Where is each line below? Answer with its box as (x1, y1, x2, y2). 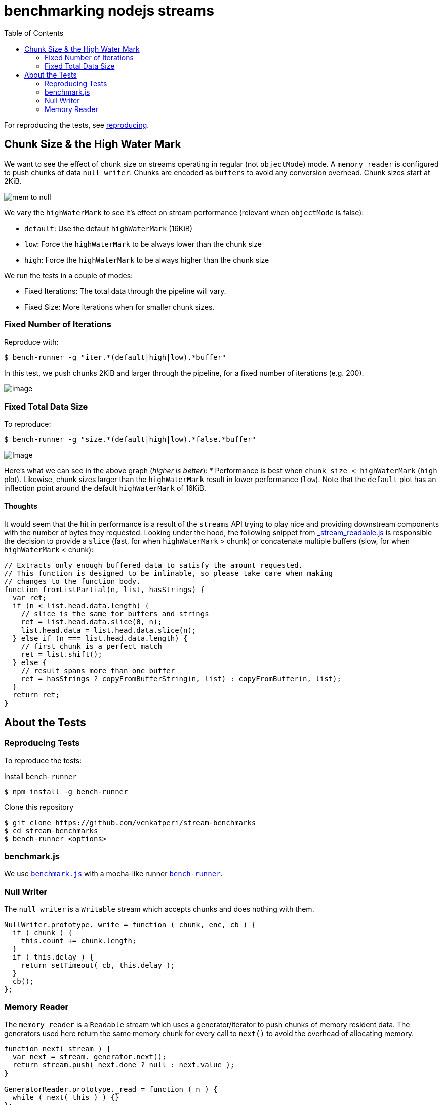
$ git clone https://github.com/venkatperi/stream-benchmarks (4, 818, 256, 827)
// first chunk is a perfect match (21, 642, 162, 651)
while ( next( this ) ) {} (12, 1093, 119, 1101)
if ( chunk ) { (12, 929, 72, 937)
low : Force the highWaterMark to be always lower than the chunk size (24, 239, 262, 248)
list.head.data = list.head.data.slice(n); (21, 626, 196, 635)
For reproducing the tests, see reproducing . (4, 120, 149, 129)
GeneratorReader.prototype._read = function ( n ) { (4, 1085, 218, 1093)
